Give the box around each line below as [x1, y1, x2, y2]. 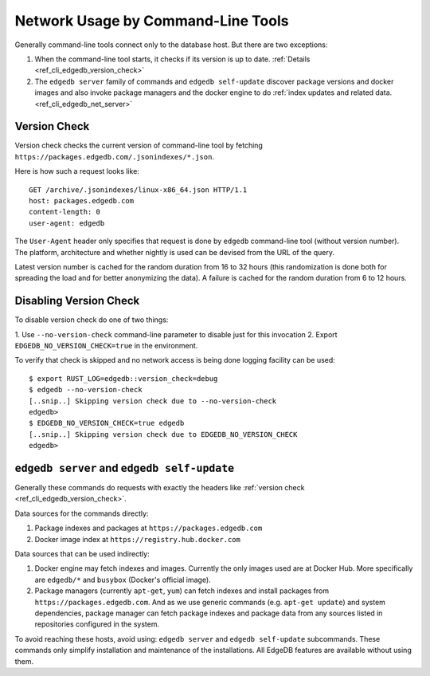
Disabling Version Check [14, 294, 140, 308]
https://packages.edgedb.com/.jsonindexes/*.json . [14, 151, 215, 161]
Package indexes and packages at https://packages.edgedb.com [34, 523, 263, 533]
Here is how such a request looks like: [14, 167, 139, 176]
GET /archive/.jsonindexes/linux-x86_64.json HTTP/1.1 [29, 185, 248, 195]
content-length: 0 [29, 207, 101, 217]
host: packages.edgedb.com [29, 196, 135, 205]
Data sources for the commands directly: [14, 509, 149, 518]
